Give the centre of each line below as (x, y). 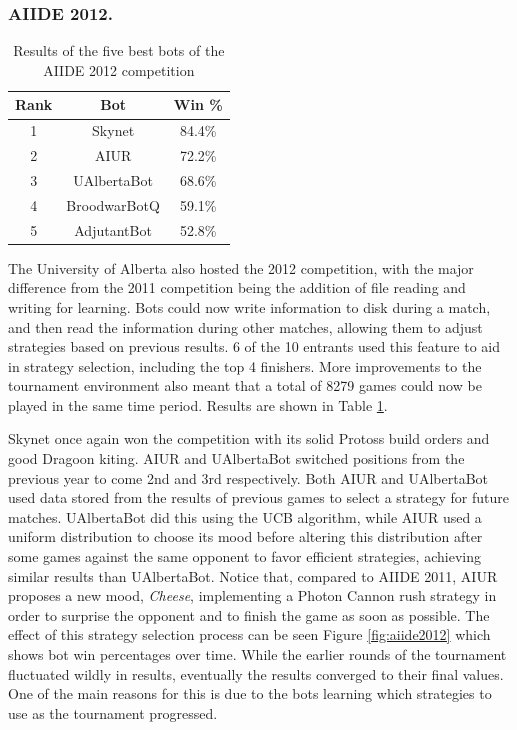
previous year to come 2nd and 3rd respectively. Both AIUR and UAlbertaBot (248, 477)
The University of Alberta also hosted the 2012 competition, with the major (241, 267)
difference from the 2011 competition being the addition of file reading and (237, 287)
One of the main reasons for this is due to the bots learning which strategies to (250, 693)
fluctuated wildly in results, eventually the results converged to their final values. (256, 673)
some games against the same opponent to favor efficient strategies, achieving (244, 556)
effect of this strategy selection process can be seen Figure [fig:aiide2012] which (249, 634)
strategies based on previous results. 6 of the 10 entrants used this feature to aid (254, 346)
